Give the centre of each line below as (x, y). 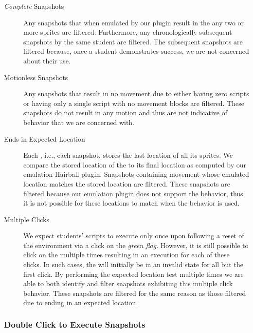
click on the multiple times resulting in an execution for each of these (126, 255)
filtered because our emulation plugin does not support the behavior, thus (133, 193)
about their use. (47, 60)
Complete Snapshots (34, 6)
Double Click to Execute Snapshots (75, 324)
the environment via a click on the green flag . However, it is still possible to (136, 245)
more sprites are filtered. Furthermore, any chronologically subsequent (128, 32)
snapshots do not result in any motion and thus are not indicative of (125, 113)
